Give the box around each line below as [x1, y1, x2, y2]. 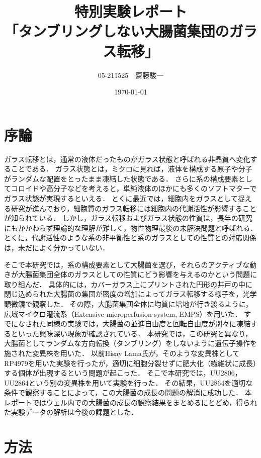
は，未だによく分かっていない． [4, 242, 110, 252]
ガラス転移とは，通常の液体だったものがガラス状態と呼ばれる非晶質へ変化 [4, 153, 250, 164]
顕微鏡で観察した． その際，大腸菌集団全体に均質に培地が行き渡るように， [4, 298, 252, 309]
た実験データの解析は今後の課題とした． [4, 407, 138, 417]
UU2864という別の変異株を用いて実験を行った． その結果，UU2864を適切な [4, 377, 253, 388]
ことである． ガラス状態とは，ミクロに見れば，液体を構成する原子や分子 [11, 163, 252, 174]
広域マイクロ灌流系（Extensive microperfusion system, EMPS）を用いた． [4, 308, 242, 319]
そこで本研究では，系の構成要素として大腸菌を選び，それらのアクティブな [4, 259, 250, 269]
